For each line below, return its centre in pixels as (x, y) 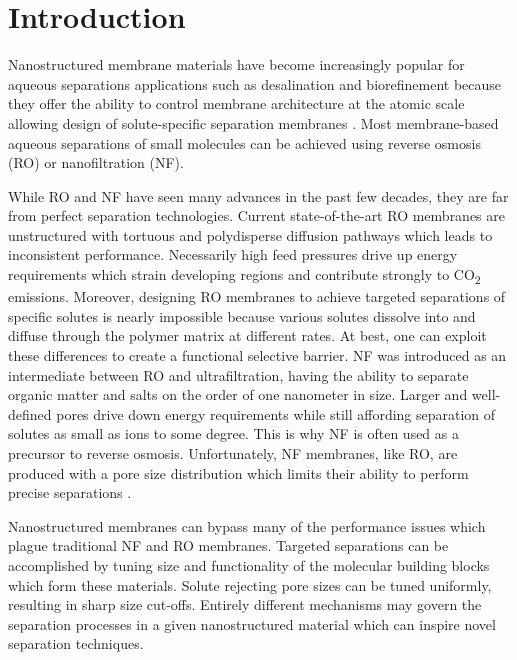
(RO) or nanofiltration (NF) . (96, 162)
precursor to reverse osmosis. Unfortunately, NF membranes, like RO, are (233, 452)
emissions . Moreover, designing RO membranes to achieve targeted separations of (257, 296)
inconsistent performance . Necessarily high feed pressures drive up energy (233, 254)
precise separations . (70, 492)
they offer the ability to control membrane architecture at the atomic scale (236, 103)
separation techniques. (76, 643)
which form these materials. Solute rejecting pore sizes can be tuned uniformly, (250, 584)
